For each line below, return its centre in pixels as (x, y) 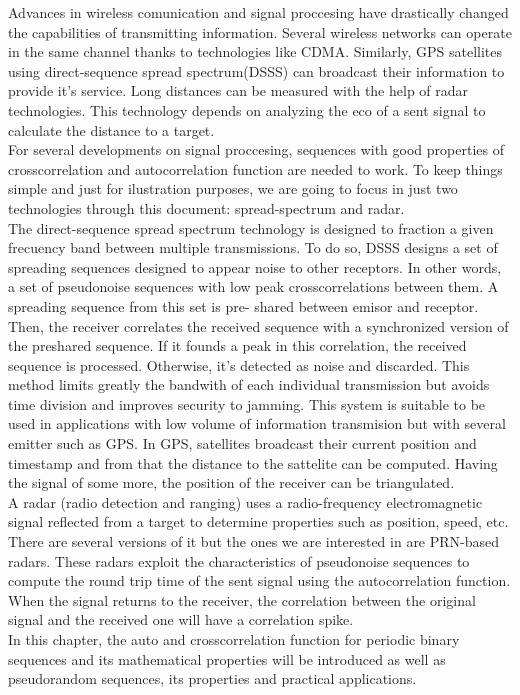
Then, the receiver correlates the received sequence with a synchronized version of (258, 325)
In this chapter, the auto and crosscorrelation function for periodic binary (234, 639)
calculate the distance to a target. (111, 129)
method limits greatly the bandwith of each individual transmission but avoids (249, 384)
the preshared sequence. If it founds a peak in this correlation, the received (237, 345)
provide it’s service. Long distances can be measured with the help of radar (238, 90)
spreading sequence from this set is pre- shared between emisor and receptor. (243, 305)
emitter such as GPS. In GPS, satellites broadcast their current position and (242, 443)
